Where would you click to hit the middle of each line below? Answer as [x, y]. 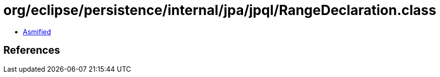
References [32, 50]
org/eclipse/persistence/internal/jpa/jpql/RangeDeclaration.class [220, 10]
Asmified [37, 31]
